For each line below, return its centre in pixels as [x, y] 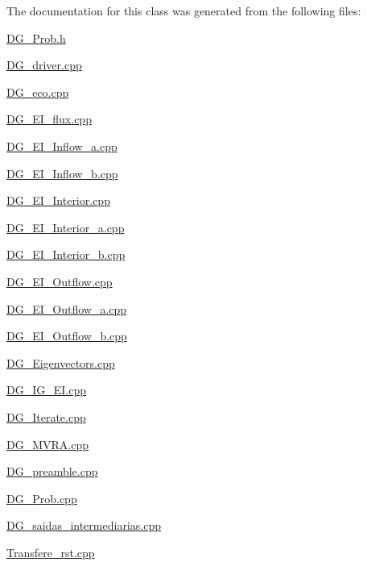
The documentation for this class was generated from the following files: [184, 10]
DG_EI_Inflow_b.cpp [62, 173]
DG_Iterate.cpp [46, 416]
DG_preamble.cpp [52, 471]
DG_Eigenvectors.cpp [61, 362]
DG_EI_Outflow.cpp [60, 281]
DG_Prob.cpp [42, 498]
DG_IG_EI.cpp [46, 390]
